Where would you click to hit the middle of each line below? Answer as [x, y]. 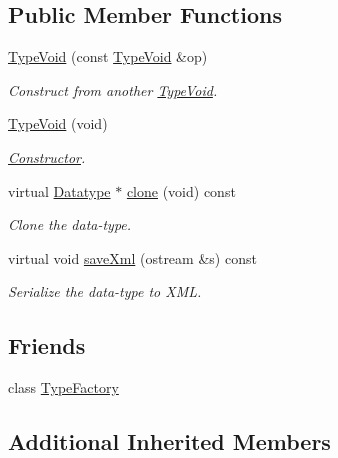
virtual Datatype [59, 190]
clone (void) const [181, 190]
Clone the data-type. [70, 224]
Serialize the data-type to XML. [105, 291]
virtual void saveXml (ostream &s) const [132, 257]
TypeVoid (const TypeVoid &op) [108, 56]
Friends [47, 345]
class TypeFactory [63, 387]
